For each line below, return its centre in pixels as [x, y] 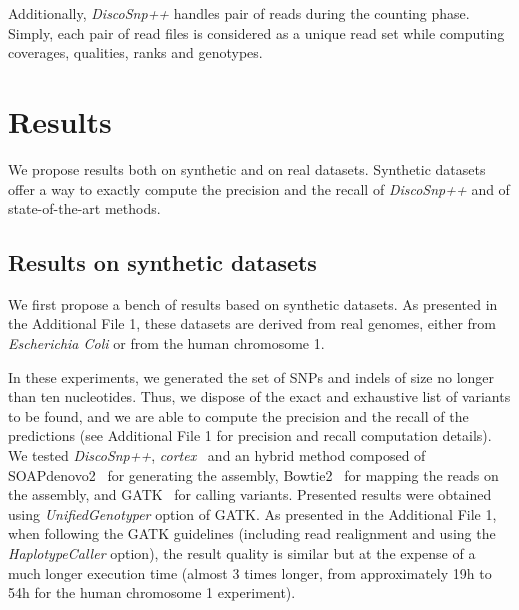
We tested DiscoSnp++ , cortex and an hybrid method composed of [217, 455]
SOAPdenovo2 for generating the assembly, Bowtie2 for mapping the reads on [253, 474]
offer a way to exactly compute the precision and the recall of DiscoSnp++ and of [259, 188]
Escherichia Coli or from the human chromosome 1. [166, 343]
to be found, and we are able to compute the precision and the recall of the [238, 415]
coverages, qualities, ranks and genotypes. [135, 52]
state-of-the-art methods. [84, 208]
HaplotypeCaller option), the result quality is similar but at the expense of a [242, 553]
